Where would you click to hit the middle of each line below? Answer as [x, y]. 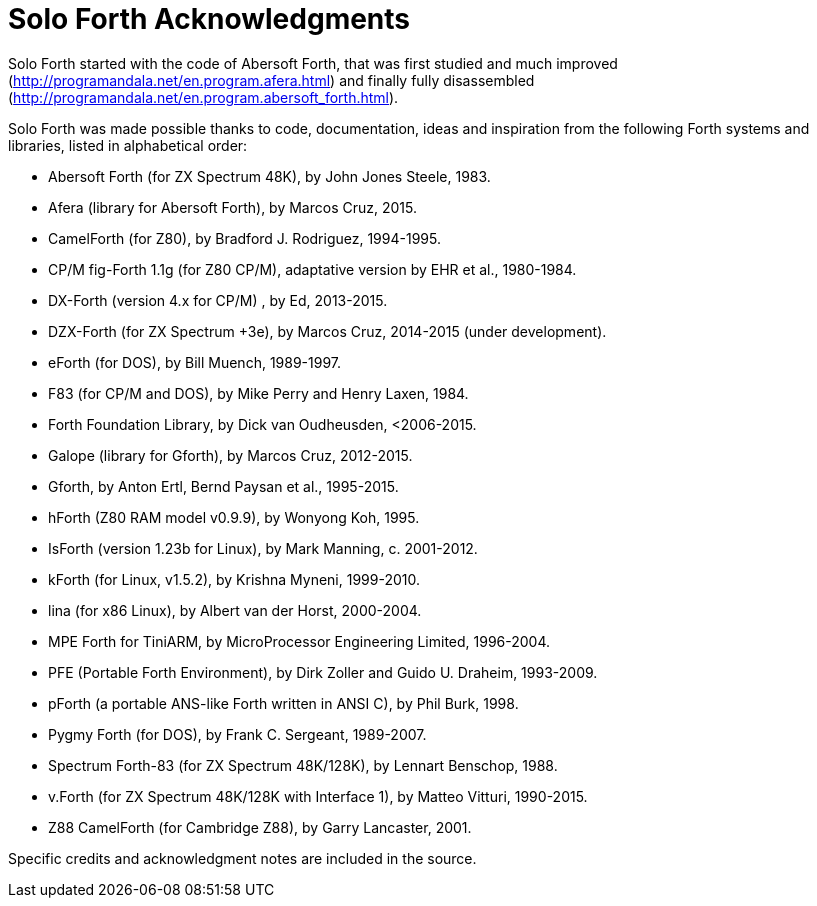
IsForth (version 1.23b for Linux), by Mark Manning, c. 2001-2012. [263, 548]
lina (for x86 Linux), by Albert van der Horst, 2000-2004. [235, 610]
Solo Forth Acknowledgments [209, 19]
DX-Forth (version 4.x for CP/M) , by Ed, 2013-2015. [218, 300]
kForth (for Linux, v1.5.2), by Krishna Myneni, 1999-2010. [234, 579]
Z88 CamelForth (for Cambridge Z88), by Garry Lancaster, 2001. [260, 827]
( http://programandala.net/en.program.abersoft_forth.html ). [203, 97]
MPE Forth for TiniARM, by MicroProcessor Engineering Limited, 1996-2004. [299, 641]
